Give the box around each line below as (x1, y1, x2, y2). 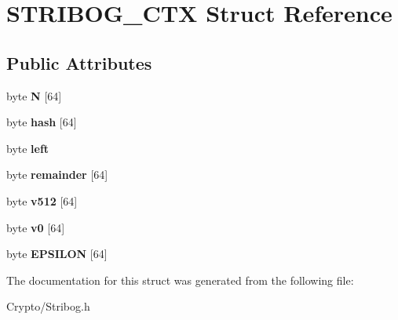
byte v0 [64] (6, 219, 65, 235)
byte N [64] (6, 87, 62, 104)
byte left (6, 140, 49, 156)
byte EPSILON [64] (6, 245, 108, 262)
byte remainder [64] (6, 166, 108, 183)
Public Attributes (6, 50, 152, 75)
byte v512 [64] (6, 192, 78, 209)
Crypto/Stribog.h (6, 298, 90, 315)
